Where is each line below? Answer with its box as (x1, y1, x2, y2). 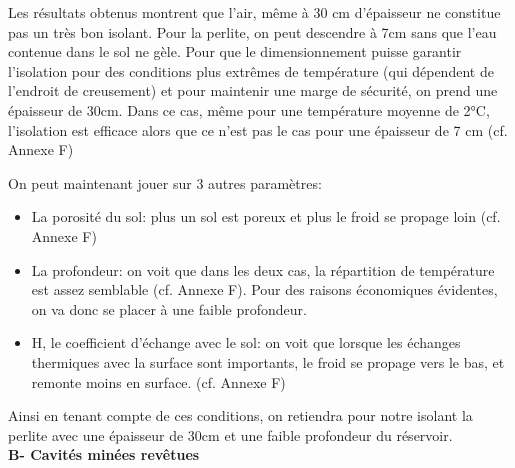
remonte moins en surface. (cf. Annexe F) (31, 371, 286, 392)
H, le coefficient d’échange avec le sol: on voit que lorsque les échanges (31, 332, 461, 353)
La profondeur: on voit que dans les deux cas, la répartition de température (31, 259, 495, 280)
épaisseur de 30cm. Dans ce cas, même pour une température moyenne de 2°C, (8, 99, 490, 120)
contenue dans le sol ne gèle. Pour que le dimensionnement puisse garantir (8, 41, 462, 62)
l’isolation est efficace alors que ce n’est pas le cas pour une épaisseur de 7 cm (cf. (8, 119, 508, 140)
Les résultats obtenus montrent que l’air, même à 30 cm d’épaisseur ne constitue (8, 2, 501, 22)
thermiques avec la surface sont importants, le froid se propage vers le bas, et (31, 351, 505, 372)
